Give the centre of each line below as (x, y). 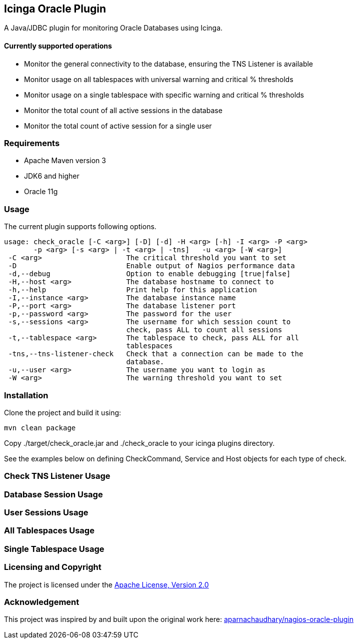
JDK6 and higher (52, 176)
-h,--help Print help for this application (132, 290)
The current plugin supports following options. (80, 227)
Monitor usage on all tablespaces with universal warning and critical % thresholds (159, 79)
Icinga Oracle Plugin (55, 9)
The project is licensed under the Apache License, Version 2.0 (106, 584)
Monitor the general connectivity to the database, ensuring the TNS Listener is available (169, 64)
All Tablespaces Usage (49, 531)
